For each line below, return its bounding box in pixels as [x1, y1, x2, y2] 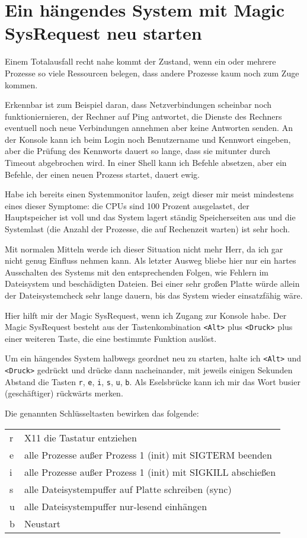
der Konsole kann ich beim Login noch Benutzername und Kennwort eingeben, [5, 133, 291, 145]
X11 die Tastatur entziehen [24, 430, 137, 444]
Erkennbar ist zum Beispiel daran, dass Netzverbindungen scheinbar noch [5, 98, 272, 111]
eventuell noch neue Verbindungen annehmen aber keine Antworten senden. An [5, 121, 293, 134]
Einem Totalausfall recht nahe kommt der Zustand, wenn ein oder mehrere [5, 55, 276, 68]
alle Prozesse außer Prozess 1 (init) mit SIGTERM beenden [24, 447, 272, 462]
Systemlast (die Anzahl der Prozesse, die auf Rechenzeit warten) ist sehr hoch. [5, 223, 290, 235]
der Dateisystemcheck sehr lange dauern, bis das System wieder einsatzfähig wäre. [5, 289, 303, 301]
